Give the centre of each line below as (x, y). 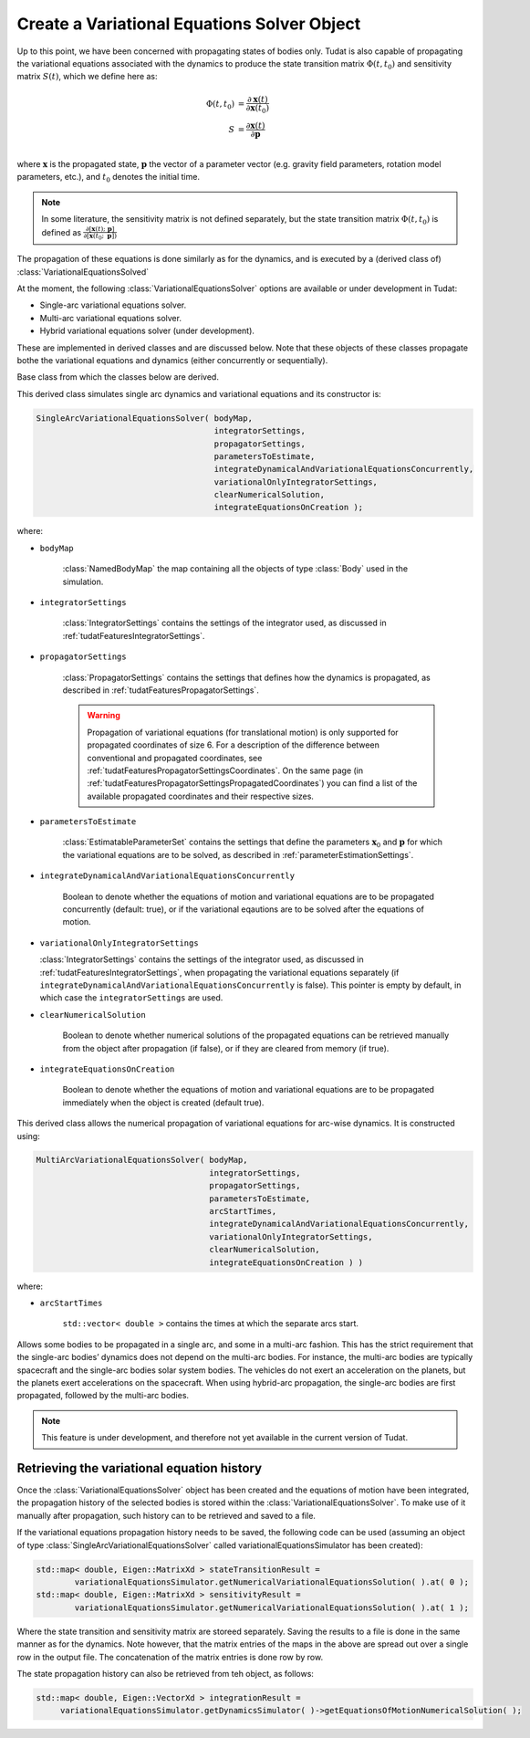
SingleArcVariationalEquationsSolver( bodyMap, (144, 418)
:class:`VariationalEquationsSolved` (83, 272)
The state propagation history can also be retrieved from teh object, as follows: (166, 1673)
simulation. (83, 581)
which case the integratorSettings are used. (131, 998)
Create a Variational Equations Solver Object (189, 24)
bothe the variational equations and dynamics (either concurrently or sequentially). (172, 360)
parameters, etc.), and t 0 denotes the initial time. (109, 178)
